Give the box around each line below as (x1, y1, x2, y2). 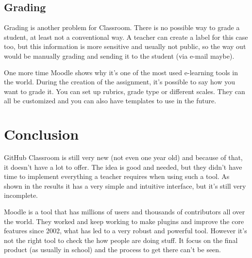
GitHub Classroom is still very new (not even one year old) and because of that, (4, 152, 243, 162)
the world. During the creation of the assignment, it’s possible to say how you (4, 77, 235, 87)
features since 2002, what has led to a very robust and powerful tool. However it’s (4, 226, 247, 236)
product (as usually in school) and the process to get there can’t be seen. (4, 244, 221, 255)
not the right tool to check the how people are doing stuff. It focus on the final (4, 235, 238, 245)
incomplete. (4, 190, 38, 200)
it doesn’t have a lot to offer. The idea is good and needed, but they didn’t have (4, 161, 242, 172)
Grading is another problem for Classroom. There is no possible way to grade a (4, 22, 240, 32)
